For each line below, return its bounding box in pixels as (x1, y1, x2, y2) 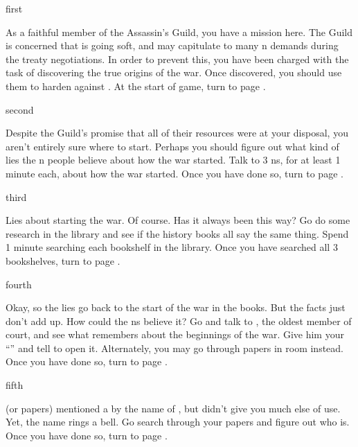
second (6, 102, 34, 116)
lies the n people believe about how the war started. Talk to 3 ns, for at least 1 (6, 152, 341, 167)
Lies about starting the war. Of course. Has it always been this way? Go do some (6, 213, 350, 227)
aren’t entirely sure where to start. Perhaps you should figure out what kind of (6, 139, 339, 153)
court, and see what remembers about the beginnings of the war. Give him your (6, 327, 344, 342)
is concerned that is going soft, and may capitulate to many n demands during (6, 38, 339, 53)
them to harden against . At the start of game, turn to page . (6, 78, 266, 93)
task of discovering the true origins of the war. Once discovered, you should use (6, 65, 342, 80)
